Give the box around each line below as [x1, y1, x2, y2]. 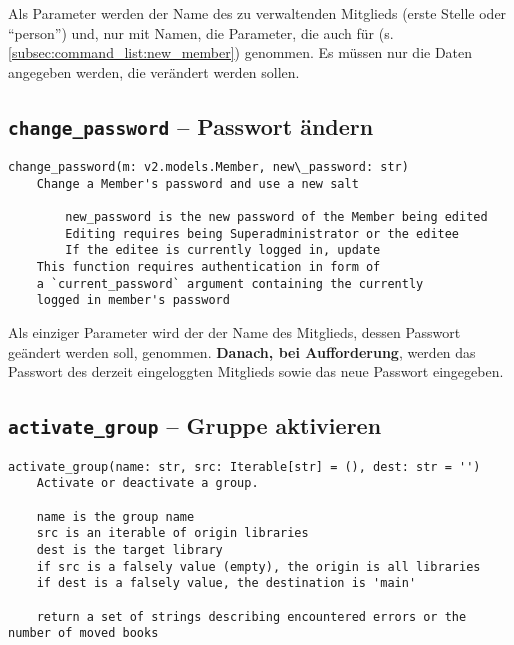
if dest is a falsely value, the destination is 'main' [36, 576, 417, 591]
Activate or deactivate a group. [36, 476, 259, 491]
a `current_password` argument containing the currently [36, 276, 424, 291]
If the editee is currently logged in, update [65, 243, 381, 258]
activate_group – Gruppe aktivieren [8, 410, 382, 441]
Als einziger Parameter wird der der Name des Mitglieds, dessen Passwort [8, 322, 461, 343]
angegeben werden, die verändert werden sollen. [8, 61, 300, 82]
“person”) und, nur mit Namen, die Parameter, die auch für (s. [8, 22, 394, 43]
